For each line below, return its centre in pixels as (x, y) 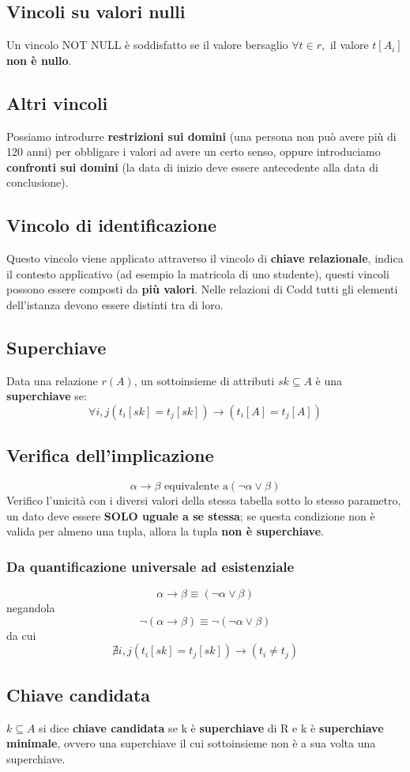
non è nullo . (39, 60)
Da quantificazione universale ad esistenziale (150, 566)
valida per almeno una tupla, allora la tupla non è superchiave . (165, 531)
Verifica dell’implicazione (110, 455)
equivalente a (196, 487)
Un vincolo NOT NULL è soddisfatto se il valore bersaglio (147, 45)
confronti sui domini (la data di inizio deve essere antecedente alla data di (192, 167)
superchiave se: (47, 396)
